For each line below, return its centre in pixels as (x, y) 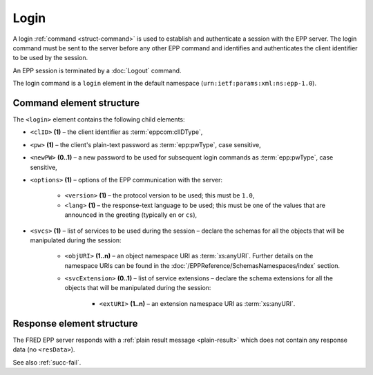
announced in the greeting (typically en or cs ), (131, 215)
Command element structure (76, 103)
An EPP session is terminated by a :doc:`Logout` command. (97, 70)
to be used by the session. (50, 58)
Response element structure (75, 324)
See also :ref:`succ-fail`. (47, 362)
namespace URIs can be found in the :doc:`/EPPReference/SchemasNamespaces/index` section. (202, 265)
